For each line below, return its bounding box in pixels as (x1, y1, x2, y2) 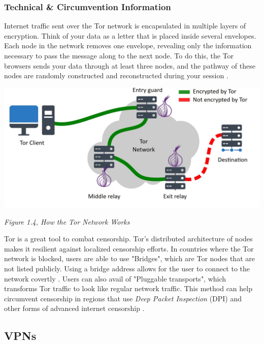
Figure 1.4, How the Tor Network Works (4, 216, 130, 227)
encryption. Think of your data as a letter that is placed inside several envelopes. (4, 30, 256, 41)
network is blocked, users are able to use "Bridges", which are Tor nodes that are (4, 253, 255, 264)
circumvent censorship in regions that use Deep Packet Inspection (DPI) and (4, 293, 242, 303)
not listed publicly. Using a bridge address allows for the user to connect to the (4, 263, 250, 274)
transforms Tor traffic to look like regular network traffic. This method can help (4, 283, 252, 294)
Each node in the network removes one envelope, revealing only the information (4, 40, 252, 51)
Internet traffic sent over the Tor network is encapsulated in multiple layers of (4, 20, 246, 31)
